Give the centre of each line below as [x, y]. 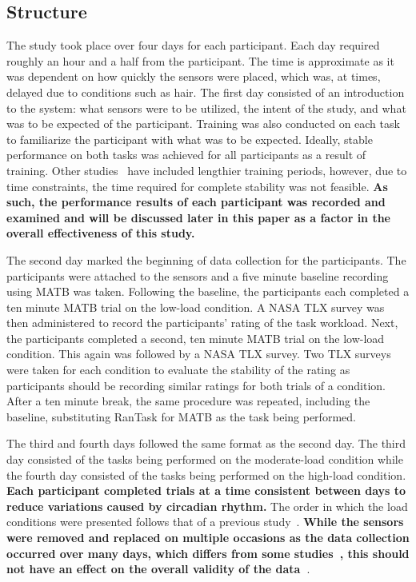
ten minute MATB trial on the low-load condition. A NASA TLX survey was [196, 307]
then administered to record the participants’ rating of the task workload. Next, [202, 323]
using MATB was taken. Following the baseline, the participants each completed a [208, 291]
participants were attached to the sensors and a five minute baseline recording [198, 275]
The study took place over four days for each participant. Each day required [193, 45]
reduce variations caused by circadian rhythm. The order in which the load [207, 506]
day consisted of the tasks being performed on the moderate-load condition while [205, 459]
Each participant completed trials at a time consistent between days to [206, 490]
